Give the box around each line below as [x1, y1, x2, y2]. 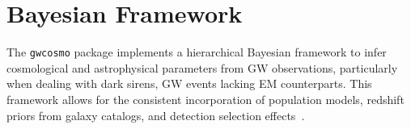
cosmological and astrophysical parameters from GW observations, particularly [6, 59, 398, 76]
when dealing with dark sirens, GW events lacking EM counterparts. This [6, 75, 372, 92]
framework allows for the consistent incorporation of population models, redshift [6, 90, 405, 107]
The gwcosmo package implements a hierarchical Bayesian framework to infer [6, 44, 387, 60]
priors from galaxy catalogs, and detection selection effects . [6, 106, 305, 123]
